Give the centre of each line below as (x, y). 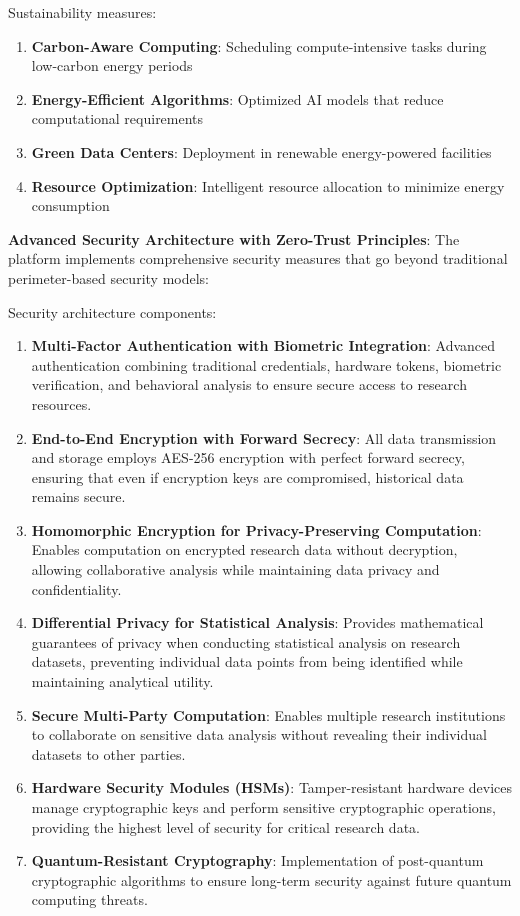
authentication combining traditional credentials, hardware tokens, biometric (266, 364)
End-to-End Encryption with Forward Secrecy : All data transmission (264, 437)
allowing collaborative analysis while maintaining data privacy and (235, 569)
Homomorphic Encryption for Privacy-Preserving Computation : (256, 529)
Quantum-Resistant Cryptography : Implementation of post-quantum (257, 860)
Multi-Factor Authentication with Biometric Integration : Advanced (263, 345)
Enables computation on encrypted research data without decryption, (244, 549)
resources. (61, 403)
